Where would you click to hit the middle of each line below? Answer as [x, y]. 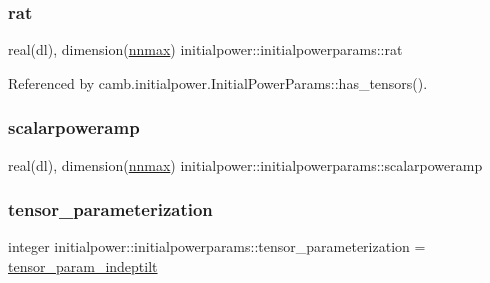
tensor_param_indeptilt [83, 266]
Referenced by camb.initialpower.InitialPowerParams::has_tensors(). [218, 82]
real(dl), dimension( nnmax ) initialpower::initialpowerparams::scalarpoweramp [245, 164]
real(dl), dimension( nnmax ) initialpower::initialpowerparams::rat [205, 49]
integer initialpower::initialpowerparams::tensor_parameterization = [217, 246]
